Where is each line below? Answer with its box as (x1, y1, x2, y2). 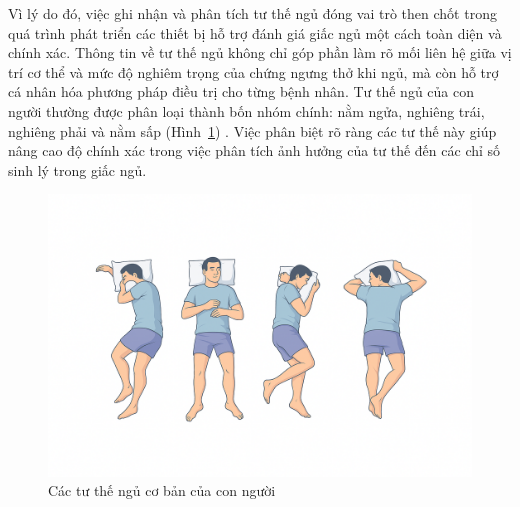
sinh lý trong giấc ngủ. (8, 159, 147, 180)
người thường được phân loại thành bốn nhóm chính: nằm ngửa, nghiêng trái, (8, 100, 485, 121)
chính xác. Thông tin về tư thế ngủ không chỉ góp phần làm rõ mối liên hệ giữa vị (8, 42, 512, 63)
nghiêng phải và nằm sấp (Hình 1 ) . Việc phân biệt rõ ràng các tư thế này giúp (8, 120, 497, 141)
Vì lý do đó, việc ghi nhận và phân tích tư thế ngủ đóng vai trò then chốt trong (8, 3, 497, 23)
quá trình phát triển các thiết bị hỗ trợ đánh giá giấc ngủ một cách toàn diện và (8, 22, 502, 43)
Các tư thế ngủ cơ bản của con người (48, 480, 276, 501)
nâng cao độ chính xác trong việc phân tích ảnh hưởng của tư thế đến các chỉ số (8, 140, 501, 161)
